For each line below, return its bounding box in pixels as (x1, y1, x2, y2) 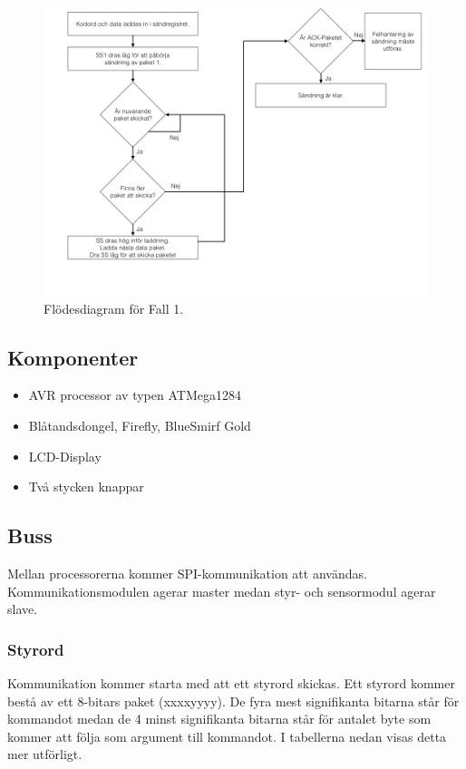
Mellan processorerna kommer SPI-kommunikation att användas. (7, 563, 367, 582)
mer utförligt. (7, 745, 83, 764)
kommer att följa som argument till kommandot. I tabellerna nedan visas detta (7, 726, 447, 745)
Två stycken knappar (28, 477, 144, 496)
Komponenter (7, 343, 139, 371)
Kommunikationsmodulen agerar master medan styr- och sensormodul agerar (7, 581, 436, 600)
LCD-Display (28, 446, 102, 465)
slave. (7, 599, 38, 618)
